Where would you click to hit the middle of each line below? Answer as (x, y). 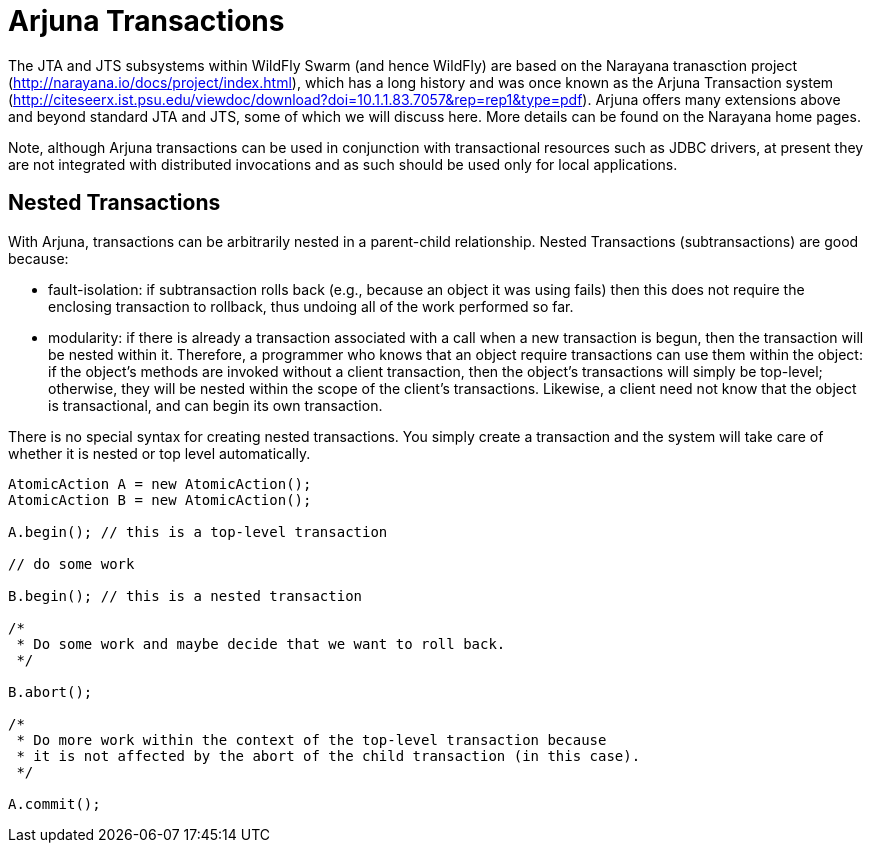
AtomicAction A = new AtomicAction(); (160, 483)
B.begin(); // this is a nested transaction (185, 595)
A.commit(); (54, 803)
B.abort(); (50, 691)
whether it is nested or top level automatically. (159, 453)
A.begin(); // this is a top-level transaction (198, 531)
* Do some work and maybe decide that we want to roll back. (261, 643)
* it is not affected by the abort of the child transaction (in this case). (328, 755)
